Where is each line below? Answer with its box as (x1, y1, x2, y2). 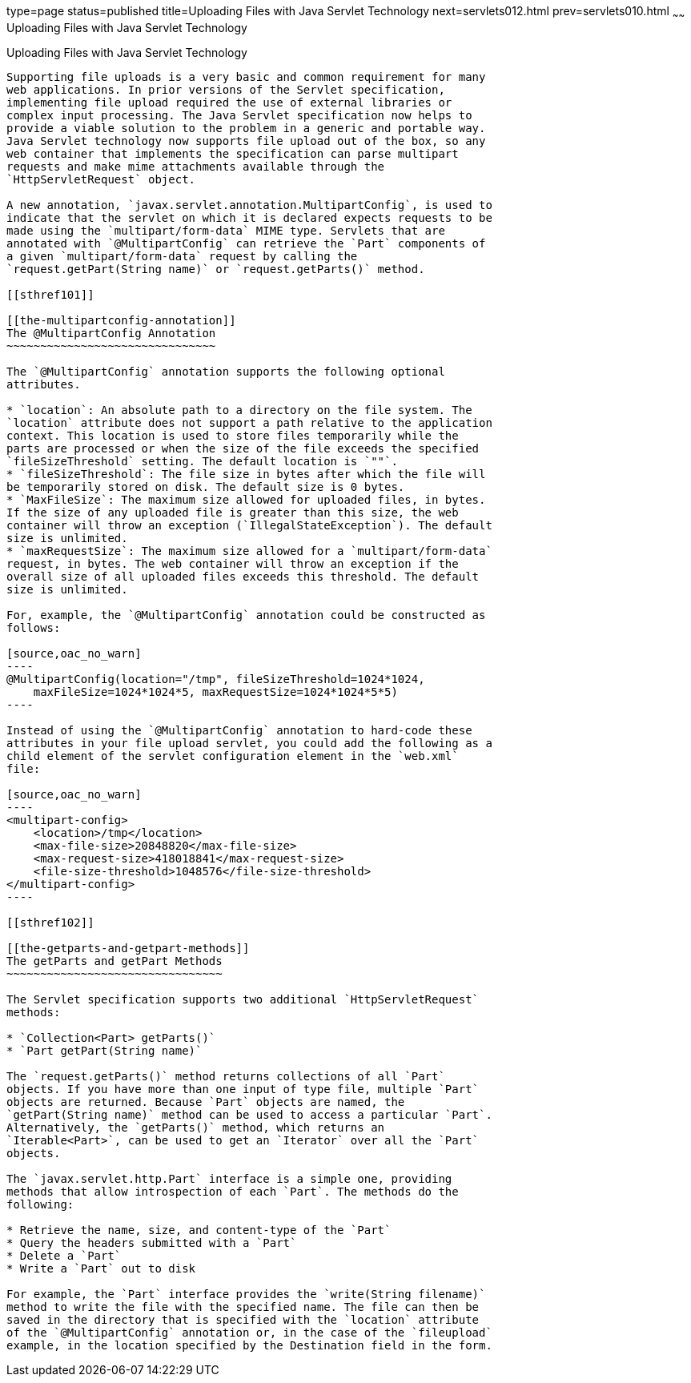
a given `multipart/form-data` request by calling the (6, 249, 358, 263)
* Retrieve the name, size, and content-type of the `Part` (6, 1223, 392, 1236)
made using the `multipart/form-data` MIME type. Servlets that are (6, 223, 445, 237)
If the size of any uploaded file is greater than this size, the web (6, 505, 459, 519)
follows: (6, 621, 61, 634)
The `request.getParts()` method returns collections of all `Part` (6, 1069, 445, 1083)
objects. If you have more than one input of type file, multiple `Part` (6, 1082, 480, 1096)
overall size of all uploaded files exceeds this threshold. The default (6, 569, 480, 583)
